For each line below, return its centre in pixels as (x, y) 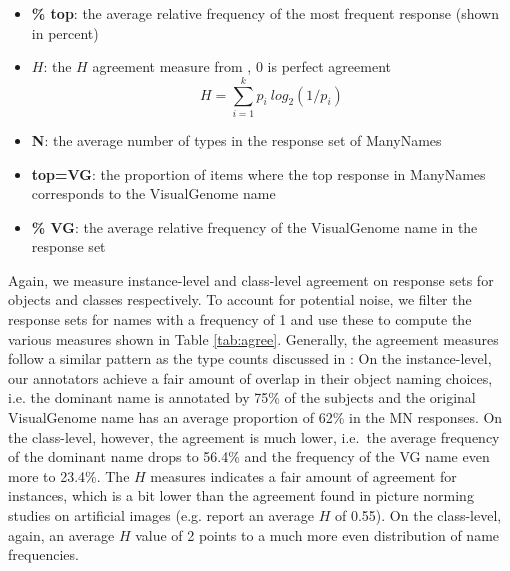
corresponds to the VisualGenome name (153, 193)
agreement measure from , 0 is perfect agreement (241, 66)
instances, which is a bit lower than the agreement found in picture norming (241, 495)
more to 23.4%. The (69, 475)
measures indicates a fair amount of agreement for (303, 475)
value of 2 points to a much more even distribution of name (317, 534)
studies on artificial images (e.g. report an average (161, 515)
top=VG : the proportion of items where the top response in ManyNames (258, 173)
